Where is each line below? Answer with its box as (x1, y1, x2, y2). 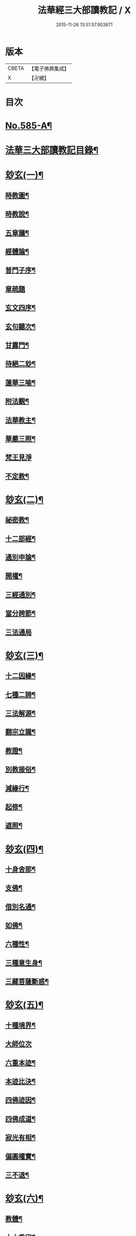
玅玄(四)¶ (5, 843, 44, 855)
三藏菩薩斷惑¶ (5, 977, 49, 986)
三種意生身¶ (5, 959, 43, 967)
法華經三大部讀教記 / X (37, 5, 131, 16)
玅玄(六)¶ (5, 1193, 44, 1204)
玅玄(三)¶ (5, 650, 44, 661)
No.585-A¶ (5, 120, 53, 132)
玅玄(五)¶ (5, 999, 44, 1011)
